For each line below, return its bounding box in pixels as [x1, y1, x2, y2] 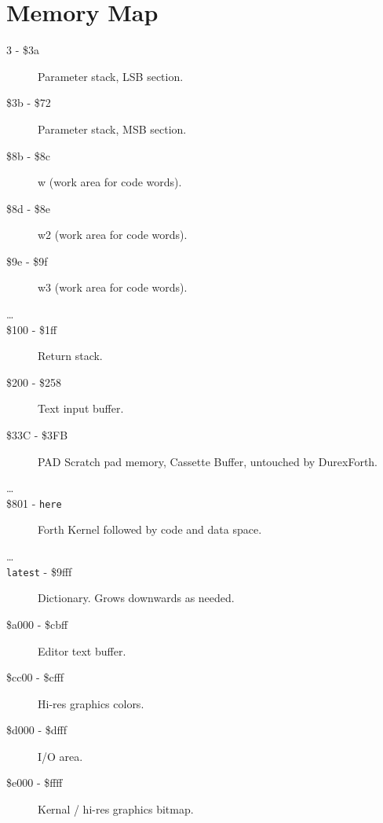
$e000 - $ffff [6, 774, 63, 791]
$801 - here [6, 494, 62, 511]
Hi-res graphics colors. [38, 695, 144, 711]
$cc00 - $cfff [6, 669, 64, 685]
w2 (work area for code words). [38, 226, 188, 243]
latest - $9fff [6, 563, 72, 579]
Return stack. [38, 347, 103, 364]
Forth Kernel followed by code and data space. [38, 521, 262, 538]
